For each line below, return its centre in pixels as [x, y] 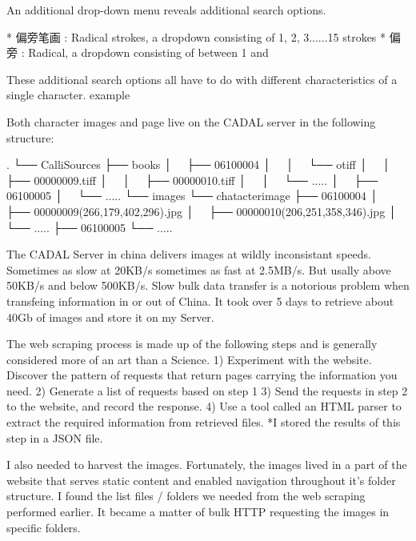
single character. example [68, 95]
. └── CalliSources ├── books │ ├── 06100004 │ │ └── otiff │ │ [198, 164]
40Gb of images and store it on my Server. [110, 317]
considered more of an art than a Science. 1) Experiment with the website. [189, 359]
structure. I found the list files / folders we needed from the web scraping [186, 496]
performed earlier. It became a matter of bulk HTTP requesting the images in [198, 512]
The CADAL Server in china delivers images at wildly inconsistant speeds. [189, 254]
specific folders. [44, 527]
